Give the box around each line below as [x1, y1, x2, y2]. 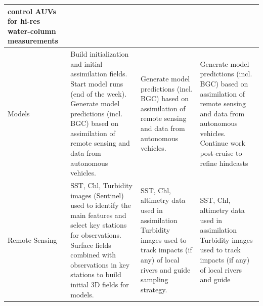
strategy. [141, 284, 167, 294]
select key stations [70, 220, 127, 230]
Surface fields [70, 239, 111, 250]
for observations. [70, 230, 121, 240]
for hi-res [8, 16, 40, 26]
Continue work [200, 138, 245, 148]
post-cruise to [200, 148, 242, 158]
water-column [8, 25, 56, 36]
